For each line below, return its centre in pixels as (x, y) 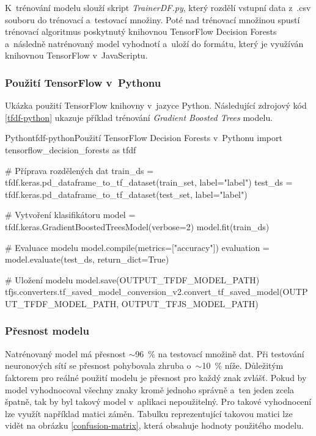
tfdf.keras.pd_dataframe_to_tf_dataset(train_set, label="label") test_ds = (149, 182)
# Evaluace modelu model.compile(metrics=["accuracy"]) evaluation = (137, 247)
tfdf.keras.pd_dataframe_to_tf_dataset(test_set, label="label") (126, 194)
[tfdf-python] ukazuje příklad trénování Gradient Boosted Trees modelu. (139, 117)
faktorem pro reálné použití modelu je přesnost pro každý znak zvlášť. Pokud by (156, 377)
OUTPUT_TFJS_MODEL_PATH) (190, 303)
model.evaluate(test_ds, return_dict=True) (87, 259)
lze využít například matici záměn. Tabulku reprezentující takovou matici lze (149, 413)
